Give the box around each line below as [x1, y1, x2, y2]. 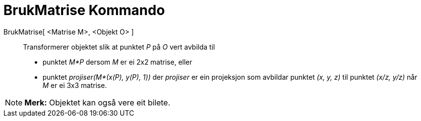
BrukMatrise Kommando [3, 2, 165, 18]
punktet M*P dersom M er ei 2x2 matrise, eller [43, 57, 193, 66]
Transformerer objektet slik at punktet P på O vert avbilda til [23, 42, 215, 51]
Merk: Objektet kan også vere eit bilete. [24, 97, 171, 107]
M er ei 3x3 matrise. [43, 81, 107, 89]
